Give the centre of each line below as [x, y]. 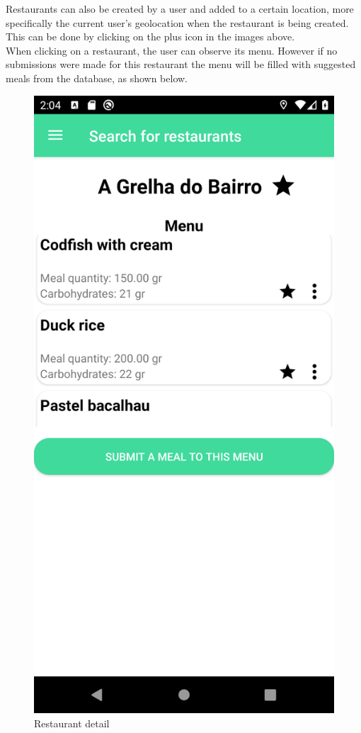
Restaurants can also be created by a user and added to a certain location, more [180, 9]
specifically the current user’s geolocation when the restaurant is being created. [177, 22]
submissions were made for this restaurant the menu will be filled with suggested [181, 64]
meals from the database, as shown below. [97, 78]
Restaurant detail [72, 723]
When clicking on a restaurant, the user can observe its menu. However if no [172, 50]
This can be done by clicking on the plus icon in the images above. [150, 37]
